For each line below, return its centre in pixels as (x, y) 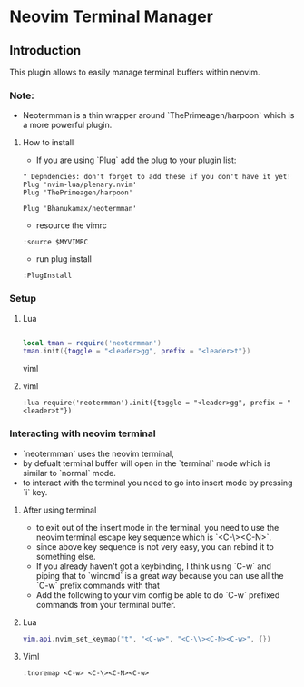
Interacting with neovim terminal (83, 433)
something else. (66, 556)
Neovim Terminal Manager (111, 17)
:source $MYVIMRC (55, 243)
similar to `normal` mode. (69, 473)
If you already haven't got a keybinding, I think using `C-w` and (154, 566)
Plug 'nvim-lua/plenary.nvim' (80, 185)
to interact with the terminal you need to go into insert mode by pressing (157, 483)
